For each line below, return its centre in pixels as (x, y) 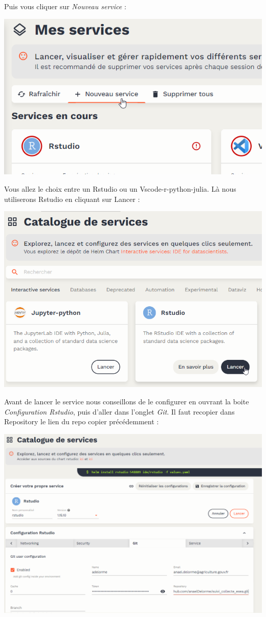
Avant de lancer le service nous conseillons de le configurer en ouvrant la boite (127, 402)
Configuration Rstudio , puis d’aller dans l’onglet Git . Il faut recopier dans (119, 411)
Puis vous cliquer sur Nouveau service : (65, 6)
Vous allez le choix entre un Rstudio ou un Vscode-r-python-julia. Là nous (120, 189)
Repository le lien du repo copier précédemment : (82, 421)
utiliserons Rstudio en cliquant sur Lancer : (72, 199)
